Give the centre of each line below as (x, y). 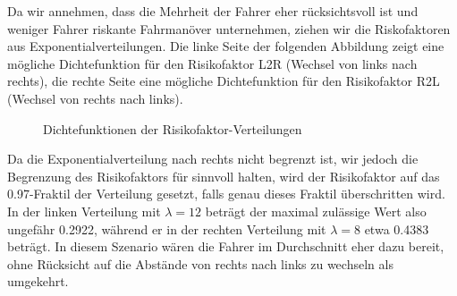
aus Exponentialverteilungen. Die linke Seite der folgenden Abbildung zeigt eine (226, 46)
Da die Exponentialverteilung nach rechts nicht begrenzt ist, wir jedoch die (213, 159)
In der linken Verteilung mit (84, 211)
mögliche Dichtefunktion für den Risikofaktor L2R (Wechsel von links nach (212, 63)
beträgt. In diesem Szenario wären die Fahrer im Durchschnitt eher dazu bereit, (226, 246)
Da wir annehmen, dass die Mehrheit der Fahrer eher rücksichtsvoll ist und (213, 11)
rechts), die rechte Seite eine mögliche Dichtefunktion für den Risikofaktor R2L (224, 81)
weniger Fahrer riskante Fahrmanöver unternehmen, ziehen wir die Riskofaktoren (229, 28)
